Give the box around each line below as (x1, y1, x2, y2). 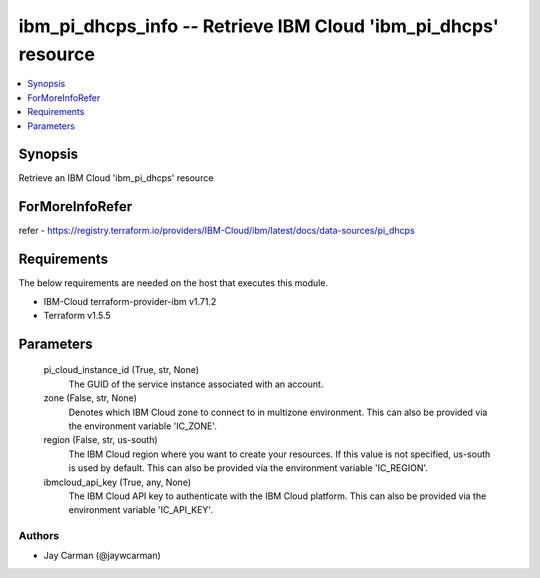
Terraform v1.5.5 (43, 310, 112, 322)
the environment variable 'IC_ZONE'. (68, 420, 217, 432)
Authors (18, 529, 60, 543)
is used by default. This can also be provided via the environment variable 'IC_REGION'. (68, 462, 429, 474)
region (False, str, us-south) (43, 434, 159, 446)
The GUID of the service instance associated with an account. (68, 378, 324, 390)
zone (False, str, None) (43, 392, 137, 404)
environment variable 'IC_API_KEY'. (68, 504, 214, 516)
